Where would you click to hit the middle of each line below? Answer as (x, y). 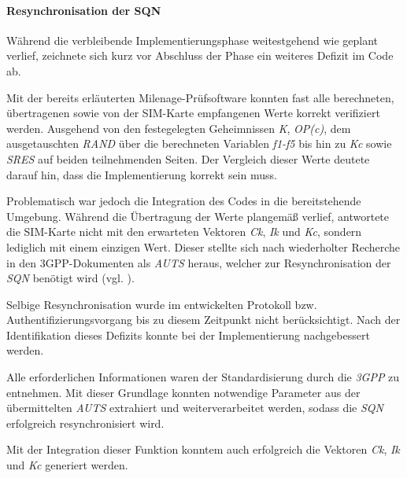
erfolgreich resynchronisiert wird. (85, 423)
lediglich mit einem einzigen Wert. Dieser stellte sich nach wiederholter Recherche (203, 246)
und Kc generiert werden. (67, 465)
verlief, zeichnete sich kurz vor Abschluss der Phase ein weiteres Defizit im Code (200, 55)
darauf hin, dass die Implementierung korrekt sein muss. (142, 174)
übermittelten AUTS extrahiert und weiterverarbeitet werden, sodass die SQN (195, 408)
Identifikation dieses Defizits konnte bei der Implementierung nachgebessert (188, 335)
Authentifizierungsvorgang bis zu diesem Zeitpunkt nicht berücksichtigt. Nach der (203, 320)
